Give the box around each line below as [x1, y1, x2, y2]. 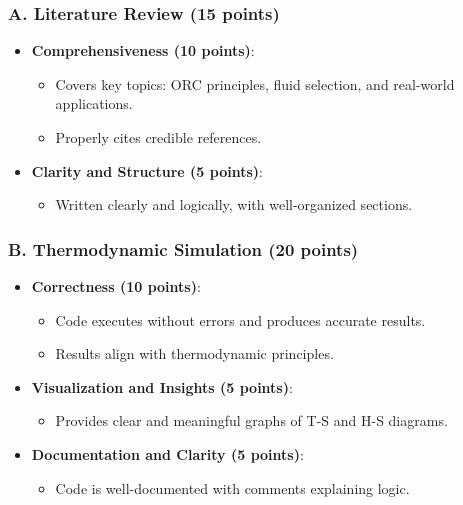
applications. [55, 93, 133, 114]
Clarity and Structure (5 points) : [31, 160, 263, 181]
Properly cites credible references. [55, 127, 262, 147]
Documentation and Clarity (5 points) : [31, 443, 304, 464]
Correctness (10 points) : [31, 276, 201, 296]
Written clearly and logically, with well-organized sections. [55, 194, 413, 215]
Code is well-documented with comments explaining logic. [55, 477, 410, 498]
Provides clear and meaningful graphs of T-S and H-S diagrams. [55, 410, 448, 431]
